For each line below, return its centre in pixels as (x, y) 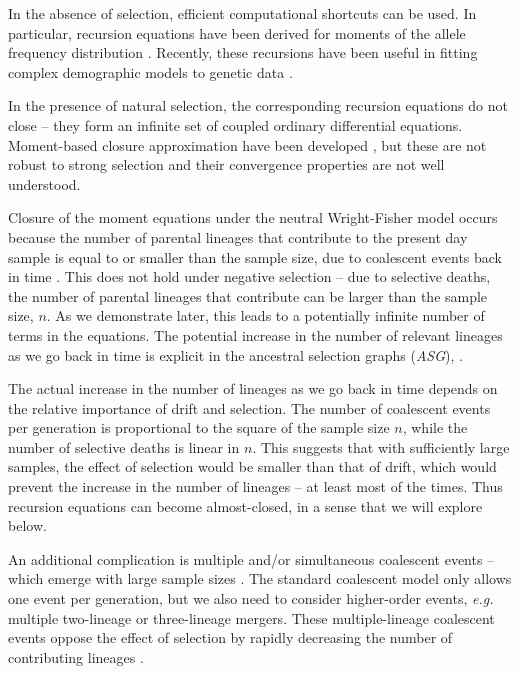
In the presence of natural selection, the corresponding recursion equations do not (258, 105)
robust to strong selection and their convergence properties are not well (226, 164)
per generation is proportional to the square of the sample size (199, 427)
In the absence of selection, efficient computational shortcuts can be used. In (242, 13)
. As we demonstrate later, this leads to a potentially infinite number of (265, 315)
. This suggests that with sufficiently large (381, 446)
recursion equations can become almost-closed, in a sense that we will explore (245, 505)
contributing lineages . (76, 656)
